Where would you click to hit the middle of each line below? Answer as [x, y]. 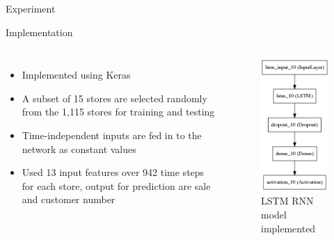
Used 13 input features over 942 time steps [113, 172]
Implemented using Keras [76, 75]
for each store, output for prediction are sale [116, 185]
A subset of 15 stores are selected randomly [114, 98]
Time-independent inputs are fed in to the [112, 135]
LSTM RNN [287, 201]
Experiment [31, 8]
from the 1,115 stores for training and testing [118, 112]
